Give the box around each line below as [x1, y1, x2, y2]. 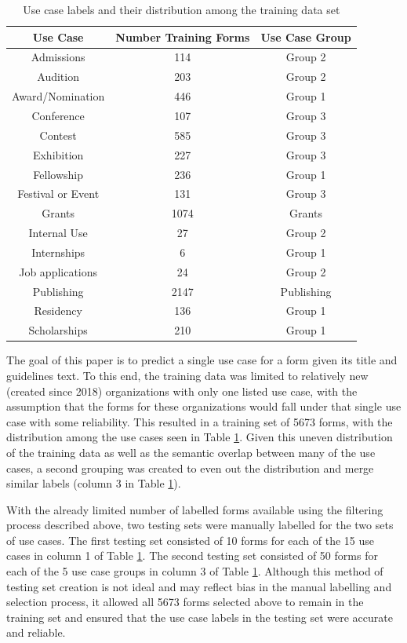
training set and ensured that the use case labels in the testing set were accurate [6, 608, 393, 625]
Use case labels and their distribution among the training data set [23, 2, 340, 17]
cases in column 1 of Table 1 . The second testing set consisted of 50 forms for [6, 547, 378, 564]
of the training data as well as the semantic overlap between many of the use [6, 444, 376, 460]
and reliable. [6, 624, 66, 641]
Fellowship [33, 166, 83, 182]
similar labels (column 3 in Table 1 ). [6, 475, 181, 491]
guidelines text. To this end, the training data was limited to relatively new [6, 367, 369, 383]
